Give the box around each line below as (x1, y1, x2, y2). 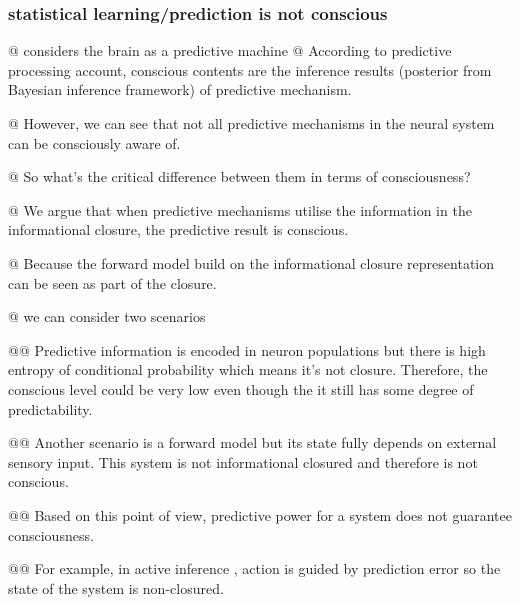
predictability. (8, 398, 93, 419)
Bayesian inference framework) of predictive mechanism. (8, 79, 352, 100)
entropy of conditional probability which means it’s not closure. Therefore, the (8, 359, 488, 380)
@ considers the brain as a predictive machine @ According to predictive (8, 40, 452, 61)
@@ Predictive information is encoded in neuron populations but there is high (8, 339, 486, 360)
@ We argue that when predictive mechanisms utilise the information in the (8, 199, 472, 220)
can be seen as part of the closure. (8, 272, 217, 293)
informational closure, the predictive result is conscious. (8, 219, 349, 240)
